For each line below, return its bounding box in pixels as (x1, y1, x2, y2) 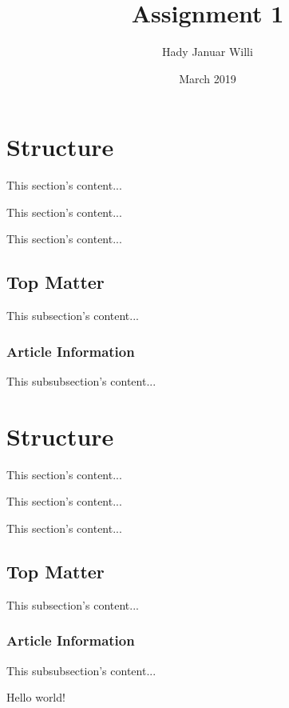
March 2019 (179, 70, 236, 86)
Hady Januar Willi (162, 43, 253, 60)
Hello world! (6, 689, 65, 706)
